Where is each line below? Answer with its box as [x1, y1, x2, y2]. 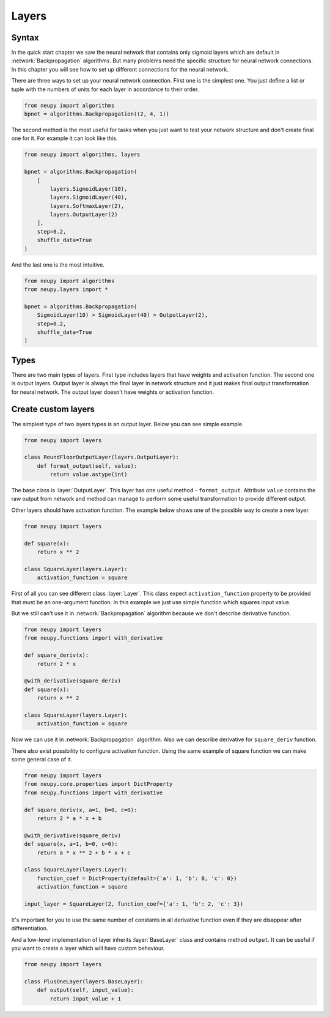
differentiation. [11, 925, 48, 932]
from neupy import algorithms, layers [24, 151, 141, 158]
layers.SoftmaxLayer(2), [50, 202, 125, 209]
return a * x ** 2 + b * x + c [37, 849, 131, 856]
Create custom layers [11, 404, 95, 415]
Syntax [11, 32, 39, 43]
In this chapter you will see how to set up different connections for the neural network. [11, 65, 229, 73]
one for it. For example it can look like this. [11, 135, 118, 142]
